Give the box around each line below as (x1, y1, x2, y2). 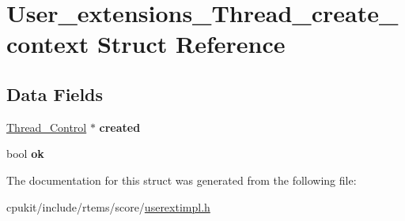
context (6, 28, 89, 60)
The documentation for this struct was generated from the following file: (6, 171, 357, 188)
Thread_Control (6, 118, 87, 135)
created (99, 118, 141, 135)
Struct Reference (97, 28, 286, 60)
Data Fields (6, 81, 104, 106)
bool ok (6, 145, 44, 162)
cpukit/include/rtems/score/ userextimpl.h (6, 198, 210, 215)
